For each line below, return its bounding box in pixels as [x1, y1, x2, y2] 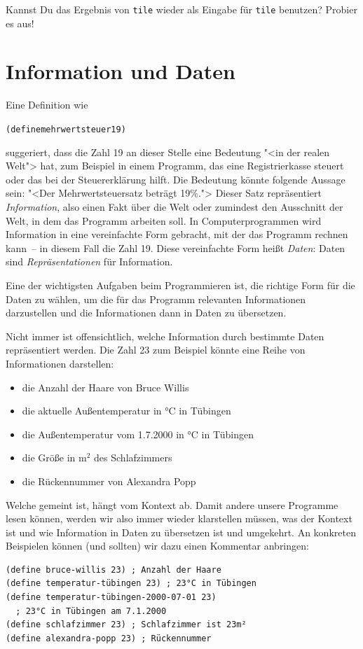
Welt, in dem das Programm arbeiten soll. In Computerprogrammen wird [6, 213, 322, 228]
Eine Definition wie [6, 97, 88, 112]
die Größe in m [22, 450, 87, 465]
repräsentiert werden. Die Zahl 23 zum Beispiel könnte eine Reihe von [6, 342, 306, 357]
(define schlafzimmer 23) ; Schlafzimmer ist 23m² [6, 620, 247, 630]
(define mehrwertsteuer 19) [6, 124, 126, 134]
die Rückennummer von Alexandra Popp [22, 473, 196, 488]
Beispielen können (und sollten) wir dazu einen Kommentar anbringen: [6, 538, 309, 553]
